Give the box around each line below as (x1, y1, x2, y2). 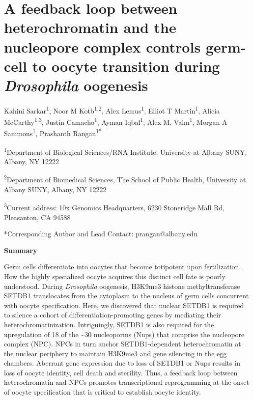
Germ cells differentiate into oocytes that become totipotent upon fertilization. (4, 261, 241, 272)
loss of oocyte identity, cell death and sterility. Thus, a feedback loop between (4, 367, 238, 377)
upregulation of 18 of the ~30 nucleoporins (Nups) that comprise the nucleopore (4, 329, 245, 339)
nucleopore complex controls (4, 36, 201, 57)
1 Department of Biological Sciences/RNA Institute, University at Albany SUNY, (4, 145, 247, 157)
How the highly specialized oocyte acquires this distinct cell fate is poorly (4, 271, 225, 281)
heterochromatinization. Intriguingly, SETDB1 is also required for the (4, 319, 214, 329)
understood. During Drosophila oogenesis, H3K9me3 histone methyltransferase (4, 281, 240, 291)
